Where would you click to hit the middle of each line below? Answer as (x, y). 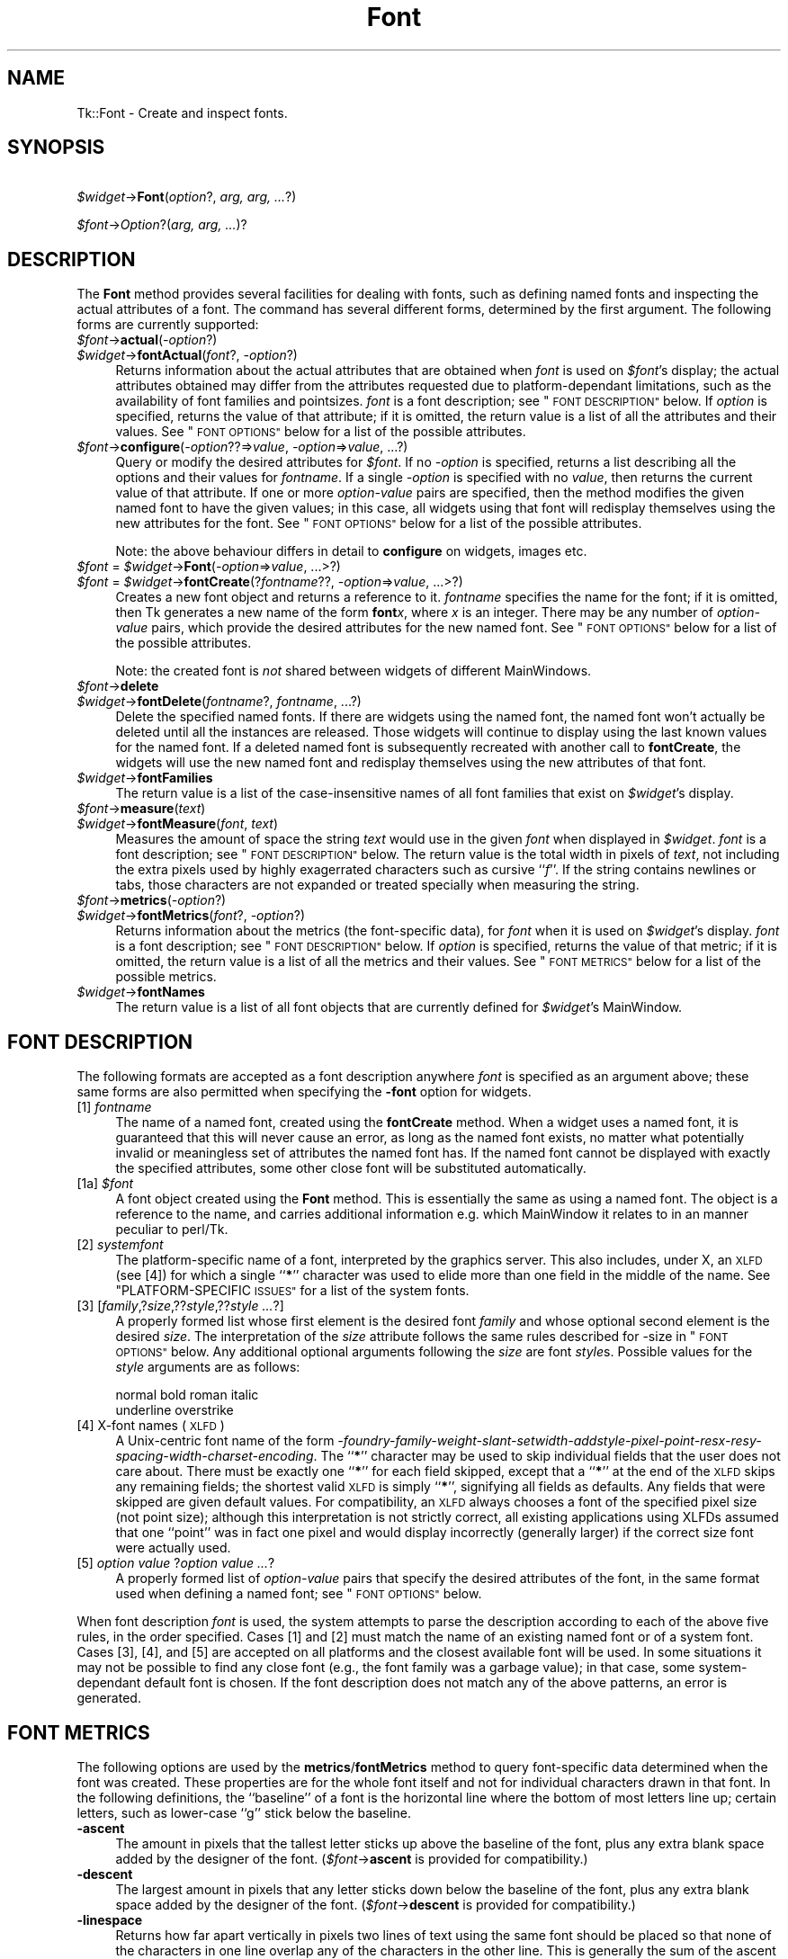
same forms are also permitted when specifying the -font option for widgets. (304, 1092)
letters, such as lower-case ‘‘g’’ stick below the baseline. (244, 1812)
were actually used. (173, 1548)
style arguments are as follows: (208, 1367)
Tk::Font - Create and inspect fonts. (182, 112)
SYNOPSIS (56, 148)
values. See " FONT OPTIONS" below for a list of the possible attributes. (321, 432)
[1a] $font (105, 1184)
